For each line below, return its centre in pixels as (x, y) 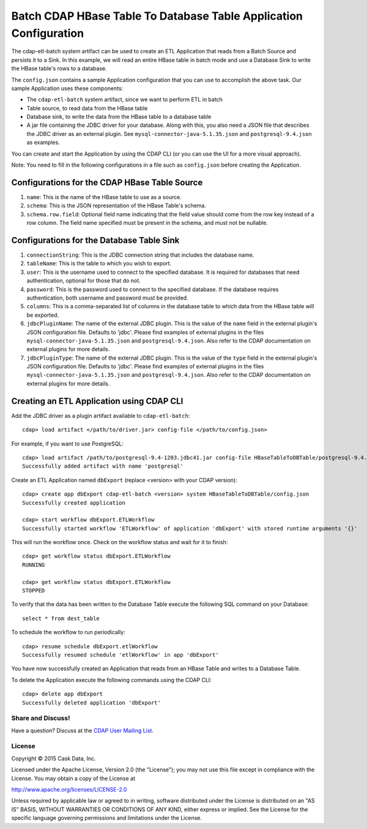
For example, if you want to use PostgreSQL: (67, 444)
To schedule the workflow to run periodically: (68, 632)
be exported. (43, 315)
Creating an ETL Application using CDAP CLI (97, 401)
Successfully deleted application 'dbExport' (92, 702)
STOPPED (34, 591)
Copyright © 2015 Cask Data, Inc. (54, 758)
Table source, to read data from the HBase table (87, 108)
